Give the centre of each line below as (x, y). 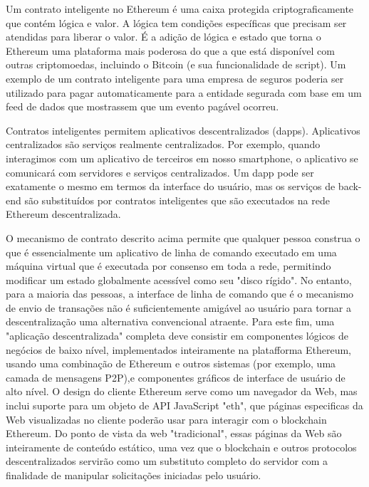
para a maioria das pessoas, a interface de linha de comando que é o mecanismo (180, 294)
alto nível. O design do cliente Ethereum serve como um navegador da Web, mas (182, 391)
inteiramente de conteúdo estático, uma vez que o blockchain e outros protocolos (181, 447)
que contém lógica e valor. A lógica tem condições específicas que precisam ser (176, 22)
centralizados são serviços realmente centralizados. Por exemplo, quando (163, 144)
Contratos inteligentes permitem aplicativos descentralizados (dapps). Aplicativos (183, 130)
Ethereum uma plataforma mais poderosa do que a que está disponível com (170, 50)
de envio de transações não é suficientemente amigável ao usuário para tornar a (179, 307)
